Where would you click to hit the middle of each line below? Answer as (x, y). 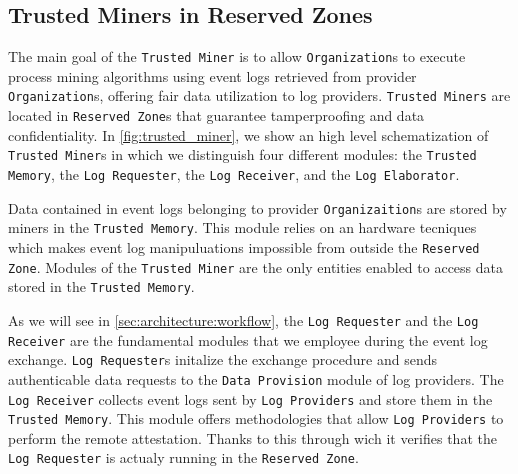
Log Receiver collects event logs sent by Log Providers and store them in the (250, 398)
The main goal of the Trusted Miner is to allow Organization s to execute (237, 56)
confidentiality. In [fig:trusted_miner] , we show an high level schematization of (248, 134)
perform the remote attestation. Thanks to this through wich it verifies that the (252, 437)
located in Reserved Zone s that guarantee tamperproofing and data (216, 115)
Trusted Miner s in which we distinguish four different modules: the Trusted (242, 154)
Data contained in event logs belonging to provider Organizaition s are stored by (257, 207)
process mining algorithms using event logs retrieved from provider (212, 75)
